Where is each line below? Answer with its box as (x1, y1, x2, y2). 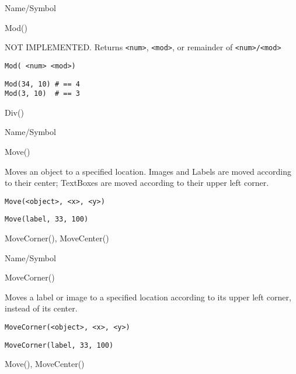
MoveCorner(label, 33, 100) (5, 341, 114, 349)
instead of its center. (5, 302, 78, 314)
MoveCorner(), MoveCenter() (5, 232, 109, 244)
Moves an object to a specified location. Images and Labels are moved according (5, 165, 291, 177)
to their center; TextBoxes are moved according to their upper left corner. (5, 176, 269, 189)
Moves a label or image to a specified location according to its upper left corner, (5, 290, 291, 303)
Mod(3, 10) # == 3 (5, 89, 80, 98)
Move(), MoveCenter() (5, 358, 85, 370)
